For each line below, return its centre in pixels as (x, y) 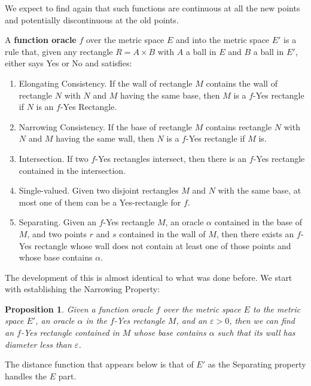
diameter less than (38, 344)
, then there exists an (255, 233)
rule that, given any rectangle (59, 51)
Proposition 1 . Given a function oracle (79, 309)
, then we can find (262, 321)
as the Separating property (257, 364)
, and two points (57, 233)
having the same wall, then (105, 138)
